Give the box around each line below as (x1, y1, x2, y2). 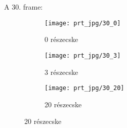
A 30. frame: (4, 2, 43, 12)
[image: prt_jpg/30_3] (45, 52, 121, 59)
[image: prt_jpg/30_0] (45, 19, 121, 27)
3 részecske (45, 66, 78, 77)
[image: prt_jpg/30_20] (45, 84, 124, 92)
